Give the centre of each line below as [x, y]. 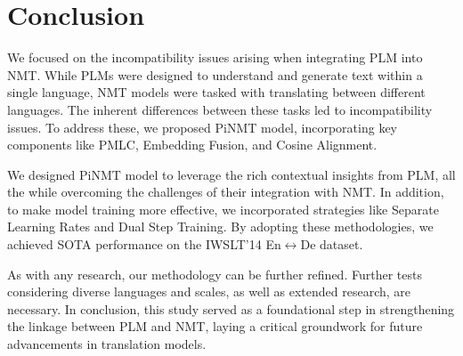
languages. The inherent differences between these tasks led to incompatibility [220, 109]
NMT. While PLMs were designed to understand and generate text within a [215, 74]
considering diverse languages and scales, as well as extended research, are [209, 291]
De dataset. [332, 244]
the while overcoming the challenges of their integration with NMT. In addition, [226, 192]
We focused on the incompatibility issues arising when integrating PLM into [215, 57]
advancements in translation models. [107, 344]
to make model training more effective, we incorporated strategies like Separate [223, 209]
